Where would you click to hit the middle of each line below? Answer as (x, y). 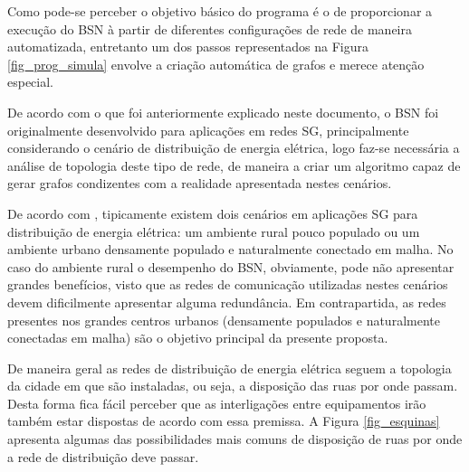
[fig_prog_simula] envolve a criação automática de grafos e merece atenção (216, 64)
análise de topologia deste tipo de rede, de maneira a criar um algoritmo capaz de (234, 165)
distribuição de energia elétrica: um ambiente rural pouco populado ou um (214, 231)
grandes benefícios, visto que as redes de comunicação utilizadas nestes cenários (228, 284)
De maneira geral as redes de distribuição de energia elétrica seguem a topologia (230, 368)
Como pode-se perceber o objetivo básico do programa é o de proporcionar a (220, 11)
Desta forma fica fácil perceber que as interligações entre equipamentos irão (217, 403)
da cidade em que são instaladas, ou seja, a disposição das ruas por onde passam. (233, 386)
